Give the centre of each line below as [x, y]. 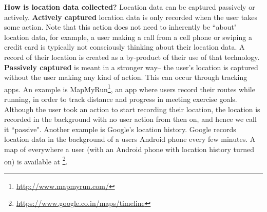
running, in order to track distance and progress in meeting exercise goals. [121, 99]
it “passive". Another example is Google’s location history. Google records [120, 129]
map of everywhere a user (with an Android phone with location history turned [129, 149]
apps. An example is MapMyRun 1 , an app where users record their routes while [130, 88]
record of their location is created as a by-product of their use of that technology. [132, 57]
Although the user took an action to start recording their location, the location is [132, 109]
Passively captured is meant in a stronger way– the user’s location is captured [131, 67]
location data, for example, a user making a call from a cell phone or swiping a [128, 37]
